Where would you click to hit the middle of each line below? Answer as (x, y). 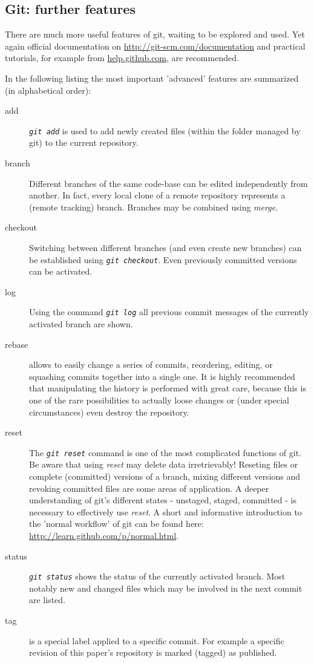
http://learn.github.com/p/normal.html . (104, 536)
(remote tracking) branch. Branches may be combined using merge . (153, 207)
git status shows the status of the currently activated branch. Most (157, 576)
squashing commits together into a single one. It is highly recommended (162, 376)
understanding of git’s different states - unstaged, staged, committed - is (163, 500)
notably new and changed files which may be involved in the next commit (166, 588)
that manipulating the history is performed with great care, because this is (168, 388)
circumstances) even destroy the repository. (109, 412)
